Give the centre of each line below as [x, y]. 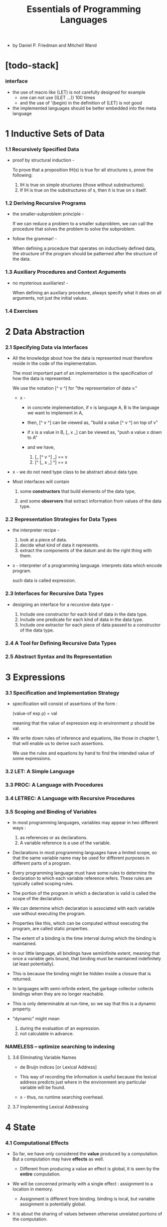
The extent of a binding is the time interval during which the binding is [84, 938]
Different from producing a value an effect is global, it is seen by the [89, 1168]
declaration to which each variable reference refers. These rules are [82, 878]
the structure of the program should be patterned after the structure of [85, 254]
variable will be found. [43, 1087]
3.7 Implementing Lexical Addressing [50, 1107]
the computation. [30, 1219]
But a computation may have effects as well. [58, 1159]
